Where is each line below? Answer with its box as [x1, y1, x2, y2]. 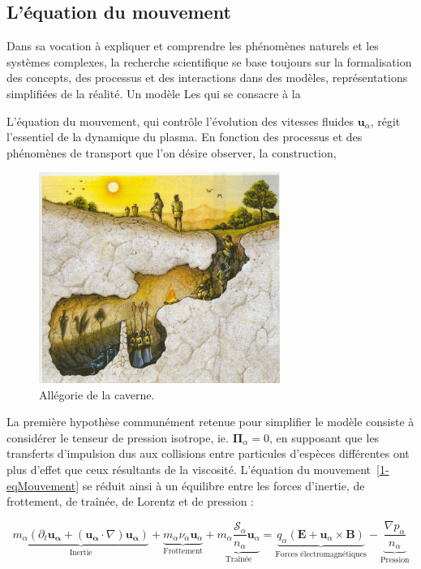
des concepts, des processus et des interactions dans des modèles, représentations [6, 69, 408, 86]
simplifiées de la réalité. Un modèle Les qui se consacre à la [6, 84, 301, 101]
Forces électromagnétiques [275, 550, 367, 558]
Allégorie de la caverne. [39, 386, 155, 403]
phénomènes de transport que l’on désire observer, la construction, [6, 144, 337, 161]
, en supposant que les [268, 429, 380, 446]
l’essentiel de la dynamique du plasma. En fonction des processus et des [6, 128, 363, 145]
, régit [370, 112, 401, 129]
